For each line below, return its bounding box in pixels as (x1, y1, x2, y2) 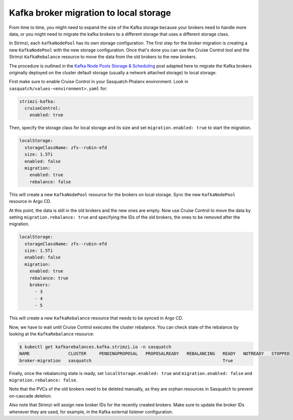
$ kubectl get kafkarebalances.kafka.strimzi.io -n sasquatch (19, 344, 171, 350)
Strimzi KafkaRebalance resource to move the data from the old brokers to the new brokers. (9, 54, 197, 60)
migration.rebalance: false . (9, 377, 78, 383)
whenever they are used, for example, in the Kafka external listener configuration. (9, 409, 173, 415)
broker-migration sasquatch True (19, 357, 233, 363)
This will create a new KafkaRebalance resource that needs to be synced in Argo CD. (9, 315, 183, 321)
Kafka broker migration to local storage (9, 7, 171, 18)
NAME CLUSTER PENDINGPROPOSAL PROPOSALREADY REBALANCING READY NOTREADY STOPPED (19, 351, 290, 356)
